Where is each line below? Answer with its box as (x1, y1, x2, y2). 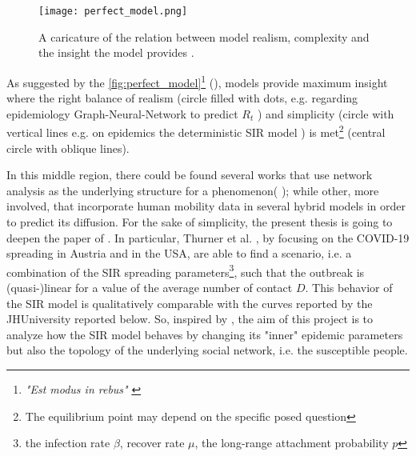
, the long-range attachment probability (194, 434, 389, 451)
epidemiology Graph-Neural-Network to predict (6, 105, 238, 122)
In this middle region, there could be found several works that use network (6, 166, 373, 183)
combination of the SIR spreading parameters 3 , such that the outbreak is (6, 261, 365, 280)
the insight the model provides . (38, 44, 194, 61)
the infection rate (25, 434, 110, 451)
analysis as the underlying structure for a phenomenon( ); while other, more (6, 182, 379, 198)
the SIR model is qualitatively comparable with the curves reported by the (6, 294, 373, 311)
